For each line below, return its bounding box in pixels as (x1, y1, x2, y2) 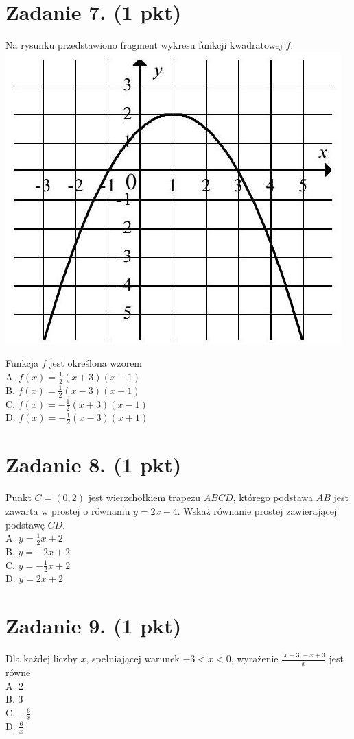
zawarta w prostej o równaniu (5, 503, 130, 518)
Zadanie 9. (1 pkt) (5, 611, 182, 640)
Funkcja (5, 356, 39, 370)
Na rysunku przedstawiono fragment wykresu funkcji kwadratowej (5, 38, 283, 52)
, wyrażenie (231, 651, 279, 666)
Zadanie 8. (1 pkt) (5, 450, 182, 478)
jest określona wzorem (49, 356, 143, 370)
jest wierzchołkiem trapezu (88, 490, 201, 505)
